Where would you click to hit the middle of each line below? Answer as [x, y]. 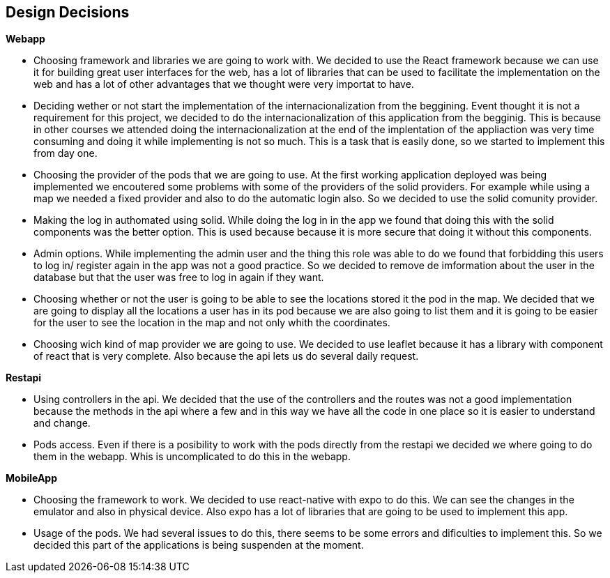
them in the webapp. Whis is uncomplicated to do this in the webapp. [192, 457]
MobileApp [32, 478]
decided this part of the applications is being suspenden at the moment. [199, 545]
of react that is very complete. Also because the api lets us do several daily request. [226, 356]
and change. [62, 423]
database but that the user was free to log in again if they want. [179, 277]
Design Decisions [68, 12]
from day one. [66, 153]
